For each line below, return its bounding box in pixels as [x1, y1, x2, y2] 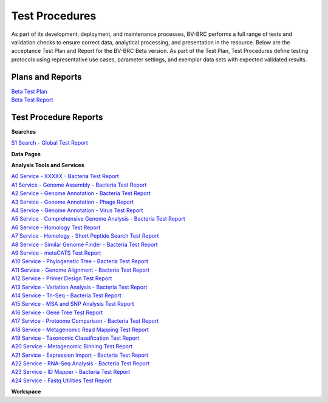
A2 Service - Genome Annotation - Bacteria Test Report [11, 190, 151, 197]
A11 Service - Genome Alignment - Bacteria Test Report [11, 266, 150, 274]
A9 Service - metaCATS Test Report [11, 249, 101, 257]
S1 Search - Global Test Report [11, 139, 88, 146]
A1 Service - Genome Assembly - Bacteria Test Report [11, 181, 147, 188]
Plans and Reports [11, 72, 82, 82]
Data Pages [11, 150, 41, 157]
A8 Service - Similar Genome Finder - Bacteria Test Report [11, 241, 158, 248]
